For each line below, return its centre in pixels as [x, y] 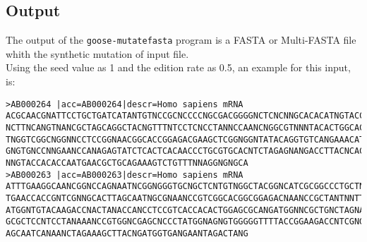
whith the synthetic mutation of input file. [97, 53]
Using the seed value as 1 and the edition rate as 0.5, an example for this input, [178, 67]
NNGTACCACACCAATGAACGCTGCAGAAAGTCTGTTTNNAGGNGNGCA [127, 163]
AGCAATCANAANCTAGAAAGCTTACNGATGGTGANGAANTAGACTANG [127, 233]
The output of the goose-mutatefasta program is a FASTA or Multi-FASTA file [181, 40]
